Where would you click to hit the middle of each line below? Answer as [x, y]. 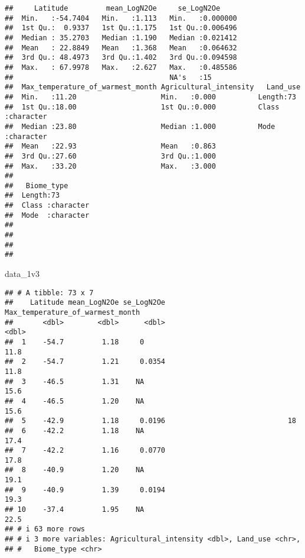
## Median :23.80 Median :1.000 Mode [140, 126]
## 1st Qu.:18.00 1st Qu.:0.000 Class [142, 107]
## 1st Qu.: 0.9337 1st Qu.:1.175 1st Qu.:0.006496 [121, 28]
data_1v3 [22, 274]
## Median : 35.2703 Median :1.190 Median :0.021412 [121, 38]
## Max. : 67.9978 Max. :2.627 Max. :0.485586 [121, 67]
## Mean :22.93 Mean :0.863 [110, 146]
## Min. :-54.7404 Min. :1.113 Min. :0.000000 [121, 18]
